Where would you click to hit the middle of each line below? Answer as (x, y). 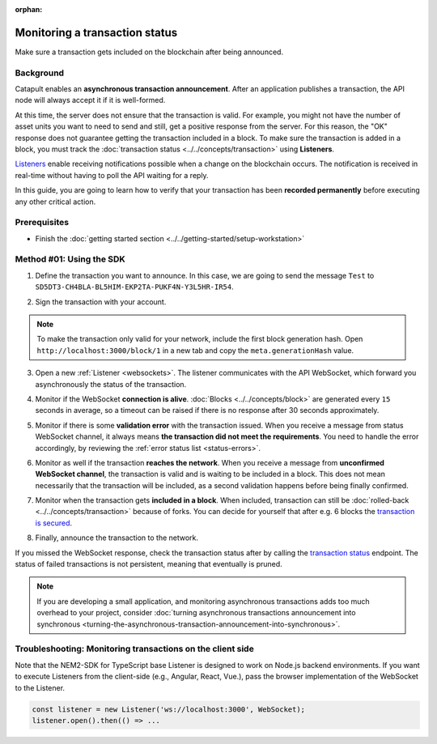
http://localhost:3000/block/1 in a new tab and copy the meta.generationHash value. (195, 350)
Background (40, 73)
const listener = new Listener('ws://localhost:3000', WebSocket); (169, 709)
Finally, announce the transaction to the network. (117, 538)
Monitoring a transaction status (96, 32)
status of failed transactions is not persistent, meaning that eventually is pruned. (148, 564)
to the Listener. (40, 687)
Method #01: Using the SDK (70, 259)
